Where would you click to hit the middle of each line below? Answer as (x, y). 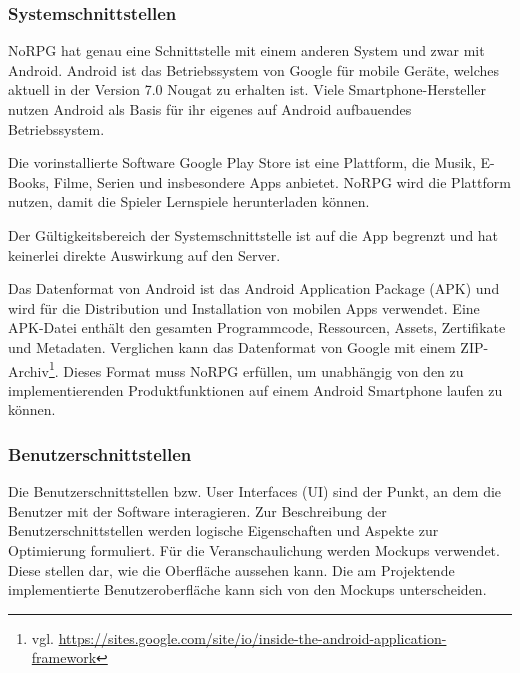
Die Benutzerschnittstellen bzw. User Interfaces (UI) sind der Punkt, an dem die (255, 491)
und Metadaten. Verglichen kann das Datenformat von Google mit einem (232, 346)
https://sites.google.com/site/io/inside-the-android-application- (252, 637)
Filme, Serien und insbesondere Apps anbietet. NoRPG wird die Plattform (282, 181)
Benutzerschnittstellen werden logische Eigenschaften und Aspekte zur (223, 530)
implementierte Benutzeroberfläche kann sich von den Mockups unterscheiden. (247, 589)
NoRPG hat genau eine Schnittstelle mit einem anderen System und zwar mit (246, 50)
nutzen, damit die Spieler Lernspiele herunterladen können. (189, 201)
